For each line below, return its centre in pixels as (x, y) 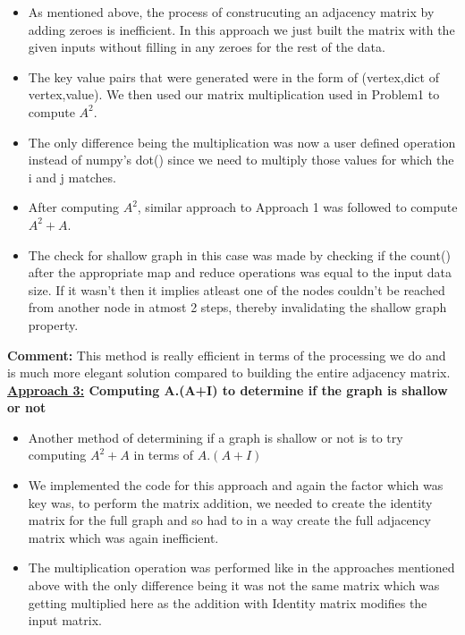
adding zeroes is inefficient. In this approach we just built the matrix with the (241, 29)
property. (53, 324)
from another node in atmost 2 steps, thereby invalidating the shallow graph (237, 307)
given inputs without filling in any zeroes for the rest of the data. (207, 47)
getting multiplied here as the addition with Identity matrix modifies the (228, 602)
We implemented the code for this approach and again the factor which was (236, 485)
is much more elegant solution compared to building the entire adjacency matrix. (229, 373)
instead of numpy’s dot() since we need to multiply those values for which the (241, 160)
